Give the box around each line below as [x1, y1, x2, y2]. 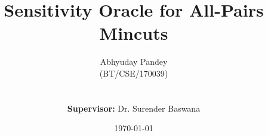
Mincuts [99, 21, 168, 45]
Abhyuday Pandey [100, 55, 168, 68]
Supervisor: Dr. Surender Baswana [67, 102, 201, 114]
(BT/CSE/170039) [99, 67, 168, 79]
